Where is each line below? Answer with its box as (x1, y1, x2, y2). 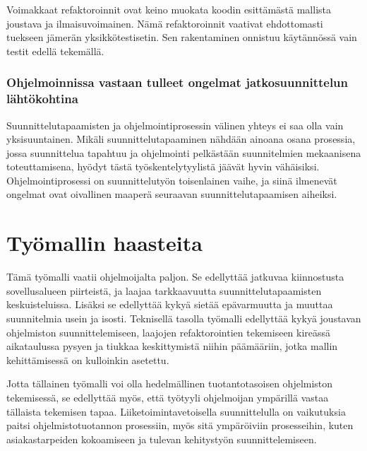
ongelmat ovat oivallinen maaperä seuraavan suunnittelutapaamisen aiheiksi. (6, 187, 337, 201)
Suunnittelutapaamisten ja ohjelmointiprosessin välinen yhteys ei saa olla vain (6, 117, 344, 132)
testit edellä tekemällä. (6, 43, 104, 58)
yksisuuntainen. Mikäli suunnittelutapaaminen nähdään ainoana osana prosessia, (6, 131, 356, 146)
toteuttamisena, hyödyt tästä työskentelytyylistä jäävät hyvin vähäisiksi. (6, 159, 320, 174)
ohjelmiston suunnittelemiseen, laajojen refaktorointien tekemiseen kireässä (6, 324, 331, 339)
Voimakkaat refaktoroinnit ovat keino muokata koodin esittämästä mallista (6, 2, 331, 16)
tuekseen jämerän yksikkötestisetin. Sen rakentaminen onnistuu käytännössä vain (6, 30, 357, 45)
